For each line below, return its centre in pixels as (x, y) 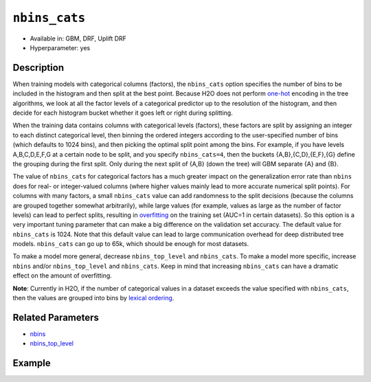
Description (38, 68)
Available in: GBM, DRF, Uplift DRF (78, 38)
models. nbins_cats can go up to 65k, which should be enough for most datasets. (131, 244)
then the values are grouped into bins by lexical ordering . (93, 298)
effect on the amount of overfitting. (63, 276)
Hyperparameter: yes (60, 47)
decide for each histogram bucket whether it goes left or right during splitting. (123, 113)
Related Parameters (56, 317)
